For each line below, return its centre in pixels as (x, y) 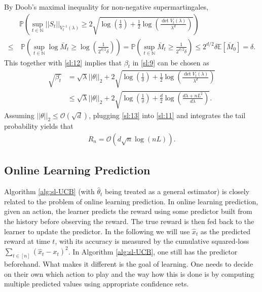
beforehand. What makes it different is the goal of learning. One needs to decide (129, 264)
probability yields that (39, 126)
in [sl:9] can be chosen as (171, 62)
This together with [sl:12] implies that (63, 62)
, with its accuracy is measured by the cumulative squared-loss (152, 241)
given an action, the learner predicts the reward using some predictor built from (128, 211)
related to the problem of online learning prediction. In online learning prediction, (131, 201)
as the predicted (225, 231)
